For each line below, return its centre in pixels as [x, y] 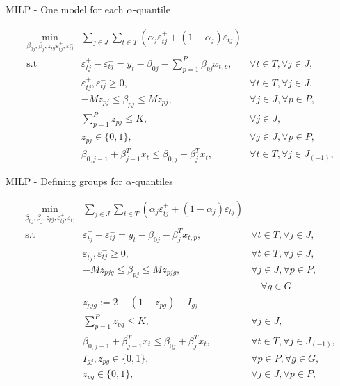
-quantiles [152, 180]
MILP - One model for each [65, 9]
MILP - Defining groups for [64, 180]
